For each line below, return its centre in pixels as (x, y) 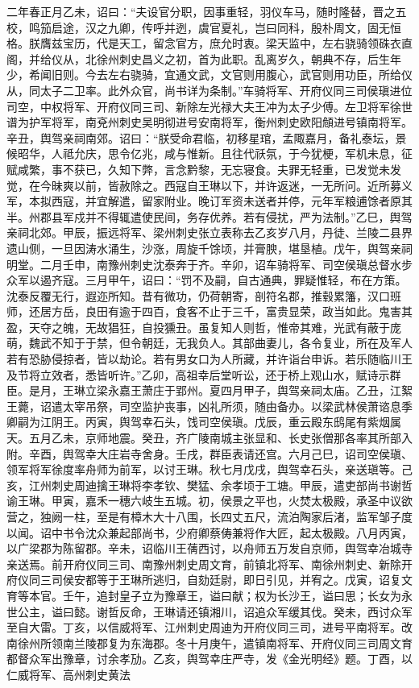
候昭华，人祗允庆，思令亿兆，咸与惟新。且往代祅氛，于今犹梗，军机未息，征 (209, 153)
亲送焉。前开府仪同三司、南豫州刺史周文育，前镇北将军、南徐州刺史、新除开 (209, 564)
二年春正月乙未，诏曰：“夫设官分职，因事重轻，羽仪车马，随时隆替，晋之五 (207, 11)
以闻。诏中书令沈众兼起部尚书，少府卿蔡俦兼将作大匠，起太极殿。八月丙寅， (209, 532)
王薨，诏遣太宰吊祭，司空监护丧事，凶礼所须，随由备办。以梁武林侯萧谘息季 (209, 406)
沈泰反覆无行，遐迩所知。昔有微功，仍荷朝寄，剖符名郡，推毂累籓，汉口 (198, 295)
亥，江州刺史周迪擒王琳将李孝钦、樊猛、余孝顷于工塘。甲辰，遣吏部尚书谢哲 (209, 485)
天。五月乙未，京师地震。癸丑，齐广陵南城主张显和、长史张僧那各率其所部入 (209, 438)
